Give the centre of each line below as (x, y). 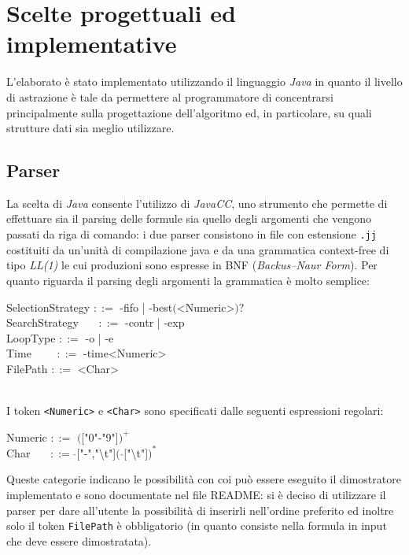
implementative (92, 44)
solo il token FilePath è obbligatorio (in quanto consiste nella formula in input (197, 525)
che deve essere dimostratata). (79, 540)
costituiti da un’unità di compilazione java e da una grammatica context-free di (198, 249)
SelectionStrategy (48, 307)
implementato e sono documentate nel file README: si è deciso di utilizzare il (196, 495)
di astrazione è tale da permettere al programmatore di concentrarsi (170, 96)
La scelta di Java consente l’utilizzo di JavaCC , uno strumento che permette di (197, 203)
